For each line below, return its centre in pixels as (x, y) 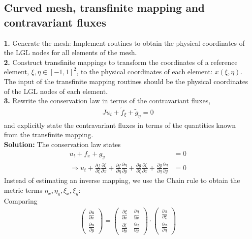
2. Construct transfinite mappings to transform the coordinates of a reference (121, 62)
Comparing (21, 201)
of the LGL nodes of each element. (56, 91)
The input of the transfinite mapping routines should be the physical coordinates (126, 81)
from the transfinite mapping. (49, 134)
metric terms (23, 190)
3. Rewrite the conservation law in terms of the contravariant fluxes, (107, 101)
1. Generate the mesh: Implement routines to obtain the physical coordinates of (125, 43)
